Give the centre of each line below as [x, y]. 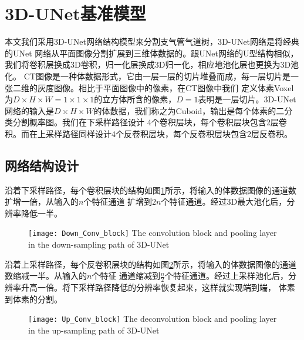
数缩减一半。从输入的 [46, 276]
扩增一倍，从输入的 [42, 201]
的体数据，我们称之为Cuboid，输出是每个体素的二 [189, 110]
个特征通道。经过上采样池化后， [226, 276]
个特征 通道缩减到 [126, 276]
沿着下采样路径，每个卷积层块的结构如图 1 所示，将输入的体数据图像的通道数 [151, 190]
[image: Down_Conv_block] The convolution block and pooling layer [153, 233]
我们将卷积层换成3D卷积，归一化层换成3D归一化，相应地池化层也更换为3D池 [152, 64]
